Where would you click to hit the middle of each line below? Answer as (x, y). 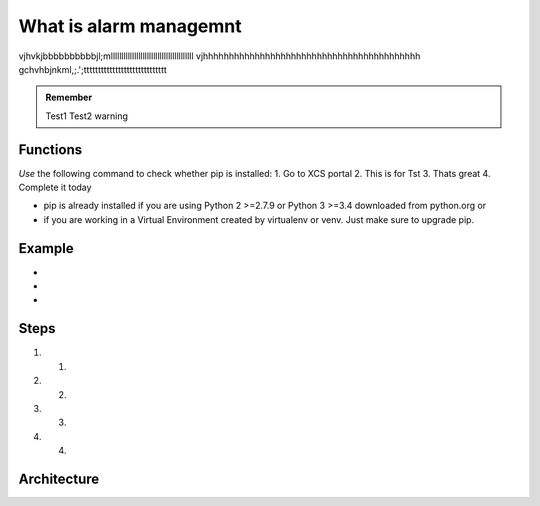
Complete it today (55, 187)
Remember (69, 97)
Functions (50, 149)
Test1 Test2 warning (87, 116)
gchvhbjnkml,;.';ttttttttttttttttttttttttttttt (92, 69)
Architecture (59, 478)
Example (46, 248)
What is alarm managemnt (130, 26)
